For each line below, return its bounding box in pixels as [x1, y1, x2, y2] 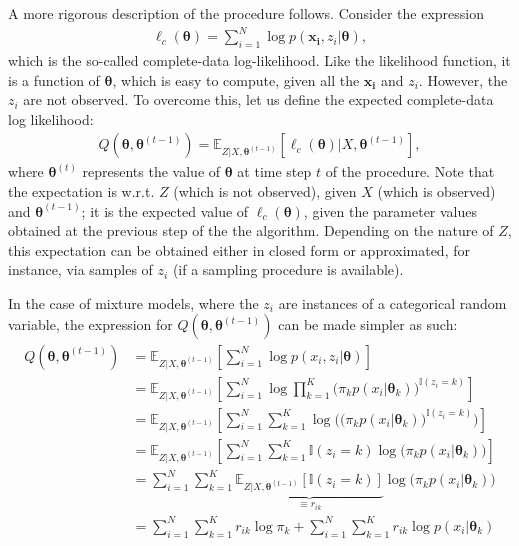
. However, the [418, 69, 508, 90]
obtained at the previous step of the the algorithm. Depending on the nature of [8, 220, 494, 241]
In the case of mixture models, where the [8, 292, 259, 313]
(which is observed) [377, 180, 496, 201]
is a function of [8, 69, 100, 90]
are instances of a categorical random [278, 292, 507, 313]
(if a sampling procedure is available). [172, 259, 404, 280]
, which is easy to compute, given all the [112, 69, 360, 90]
